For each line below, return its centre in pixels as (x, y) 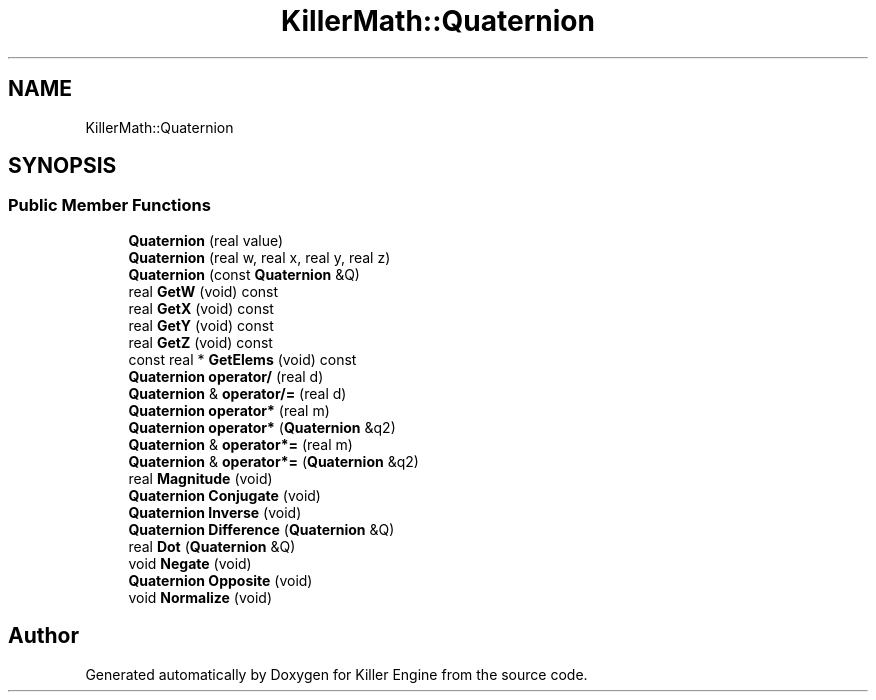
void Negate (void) (190, 563)
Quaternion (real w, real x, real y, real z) (259, 257)
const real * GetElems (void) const (242, 359)
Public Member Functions (109, 205)
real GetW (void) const (203, 291)
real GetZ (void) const (200, 342)
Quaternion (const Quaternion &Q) (244, 274)
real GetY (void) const (201, 325)
